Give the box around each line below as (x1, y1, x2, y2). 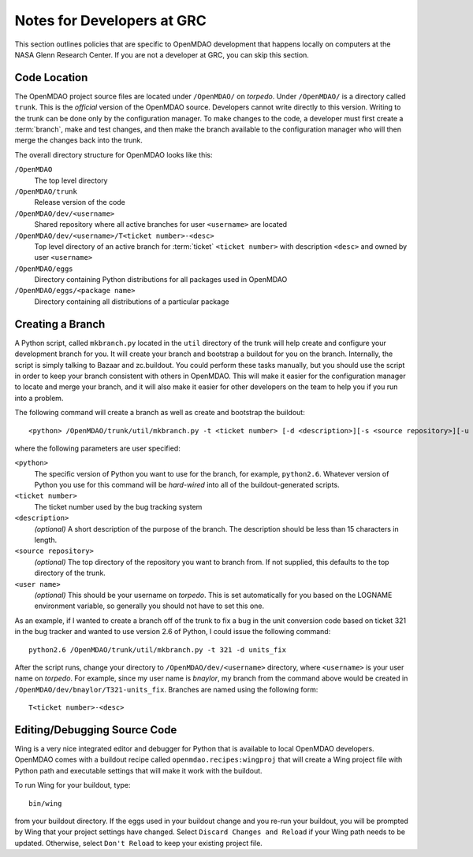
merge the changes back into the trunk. (14, 135, 143, 145)
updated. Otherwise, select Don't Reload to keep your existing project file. (14, 838, 263, 848)
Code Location (14, 71, 88, 84)
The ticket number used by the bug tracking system (34, 502, 203, 511)
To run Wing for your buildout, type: (14, 781, 131, 790)
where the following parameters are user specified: (14, 443, 181, 453)
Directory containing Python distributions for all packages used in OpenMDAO (34, 275, 288, 284)
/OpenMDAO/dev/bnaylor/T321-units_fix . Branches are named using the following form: (14, 684, 318, 694)
